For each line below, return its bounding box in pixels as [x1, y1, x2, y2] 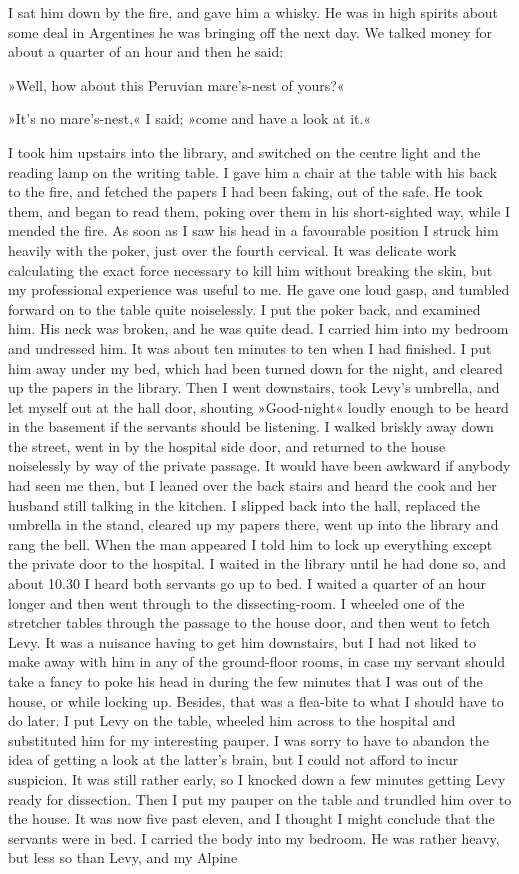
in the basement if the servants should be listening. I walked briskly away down [8, 416, 494, 437]
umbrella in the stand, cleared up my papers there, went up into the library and [8, 514, 499, 535]
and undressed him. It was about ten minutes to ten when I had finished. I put [8, 337, 492, 358]
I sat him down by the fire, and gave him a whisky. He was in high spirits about [8, 2, 499, 22]
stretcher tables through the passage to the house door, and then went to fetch [8, 612, 490, 633]
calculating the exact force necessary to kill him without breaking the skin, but [8, 259, 493, 280]
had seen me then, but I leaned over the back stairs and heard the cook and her [8, 475, 497, 496]
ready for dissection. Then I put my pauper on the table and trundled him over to [8, 788, 512, 809]
